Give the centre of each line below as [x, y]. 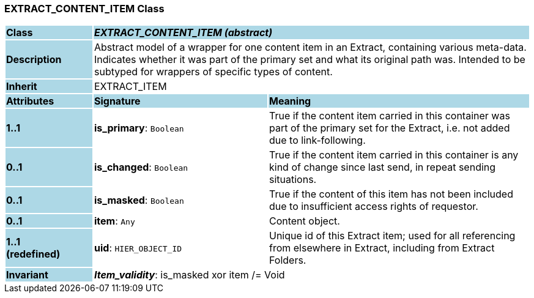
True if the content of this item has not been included [391, 194]
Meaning [290, 101]
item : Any [114, 221]
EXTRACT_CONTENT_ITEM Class [84, 9]
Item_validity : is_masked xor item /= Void [189, 275]
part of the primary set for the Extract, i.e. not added [389, 128]
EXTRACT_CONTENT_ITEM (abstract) [183, 33]
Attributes [30, 101]
